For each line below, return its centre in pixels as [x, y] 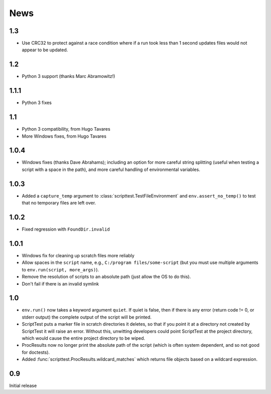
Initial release [23, 386]
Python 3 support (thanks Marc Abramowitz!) [69, 76]
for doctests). [36, 352]
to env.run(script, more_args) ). [60, 269]
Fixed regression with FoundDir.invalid [66, 229]
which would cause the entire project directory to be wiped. [84, 338]
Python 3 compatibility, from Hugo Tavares [66, 129]
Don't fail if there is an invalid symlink [60, 283]
